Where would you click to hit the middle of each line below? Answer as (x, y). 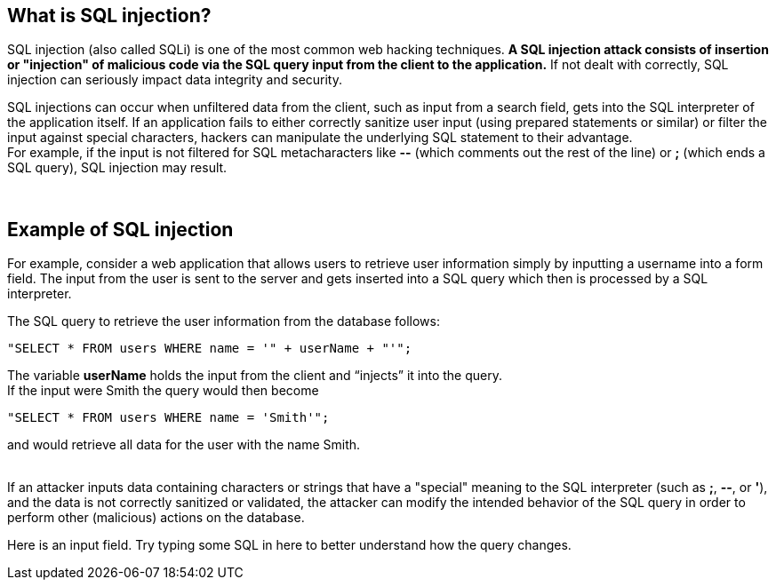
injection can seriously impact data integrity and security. (175, 80)
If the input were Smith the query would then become (163, 391)
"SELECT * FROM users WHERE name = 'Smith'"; (168, 418)
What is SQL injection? (109, 16)
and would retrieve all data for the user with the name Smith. (184, 445)
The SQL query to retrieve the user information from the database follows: (224, 321)
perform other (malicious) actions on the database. (156, 518)
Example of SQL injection (120, 229)
